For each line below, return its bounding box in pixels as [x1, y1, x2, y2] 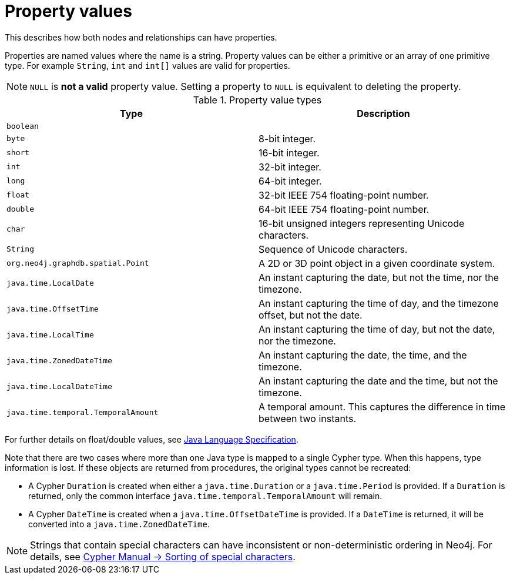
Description [357, 107, 410, 119]
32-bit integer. [259, 160, 321, 173]
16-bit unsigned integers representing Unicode [259, 217, 465, 229]
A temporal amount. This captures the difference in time [259, 400, 506, 413]
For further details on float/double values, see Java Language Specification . [5, 434, 298, 444]
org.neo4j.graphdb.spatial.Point [6, 259, 149, 268]
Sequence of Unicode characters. [259, 243, 408, 255]
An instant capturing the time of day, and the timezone [259, 297, 499, 309]
